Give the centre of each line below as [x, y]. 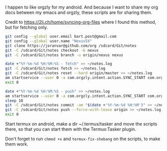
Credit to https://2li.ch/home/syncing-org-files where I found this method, [81, 22]
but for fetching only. [27, 27]
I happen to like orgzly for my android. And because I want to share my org [82, 7]
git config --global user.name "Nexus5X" [49, 41]
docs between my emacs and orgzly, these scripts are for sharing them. [79, 12]
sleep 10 [14, 101]
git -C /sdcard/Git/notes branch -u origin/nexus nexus [64, 55]
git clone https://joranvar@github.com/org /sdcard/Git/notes [71, 46]
